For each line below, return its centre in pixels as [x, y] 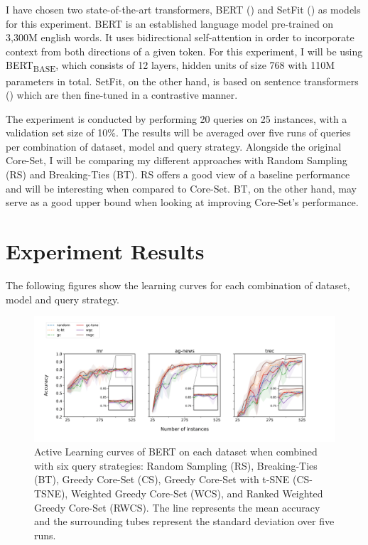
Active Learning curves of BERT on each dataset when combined [176, 452]
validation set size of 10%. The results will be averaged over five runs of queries [178, 133]
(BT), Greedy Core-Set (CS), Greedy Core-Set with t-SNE [162, 479]
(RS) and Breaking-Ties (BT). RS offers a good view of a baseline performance [178, 174]
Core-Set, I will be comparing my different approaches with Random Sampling [177, 160]
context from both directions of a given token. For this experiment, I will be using [184, 51]
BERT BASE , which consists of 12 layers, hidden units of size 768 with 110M [170, 66]
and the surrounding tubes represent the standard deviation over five [184, 521]
